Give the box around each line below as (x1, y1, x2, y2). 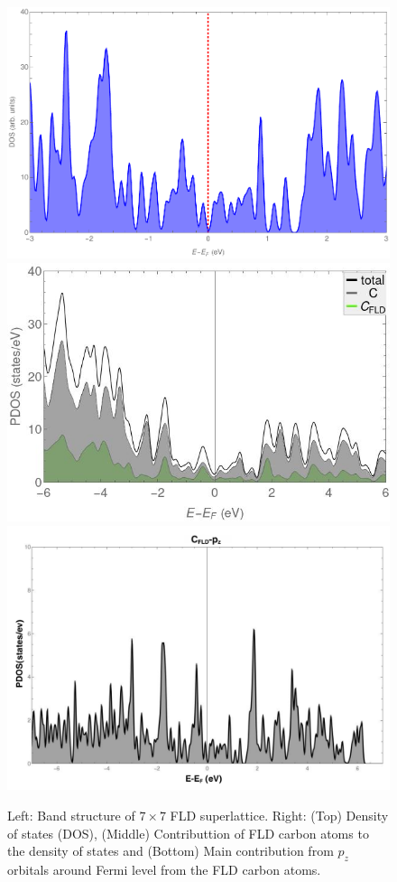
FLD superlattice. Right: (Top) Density (170, 805, 389, 824)
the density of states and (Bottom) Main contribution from (7, 841, 334, 860)
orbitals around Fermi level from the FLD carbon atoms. (7, 859, 321, 878)
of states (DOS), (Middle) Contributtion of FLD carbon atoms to (7, 823, 369, 842)
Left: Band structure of (7, 805, 135, 824)
